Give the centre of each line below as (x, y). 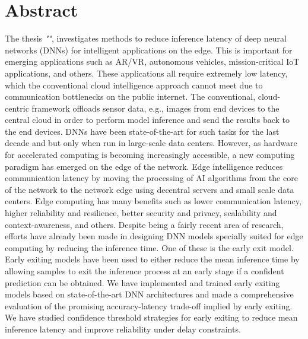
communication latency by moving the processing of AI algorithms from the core (151, 178)
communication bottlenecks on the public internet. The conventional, (130, 96)
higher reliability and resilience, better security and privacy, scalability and (141, 213)
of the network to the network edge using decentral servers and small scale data (150, 189)
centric (17, 108)
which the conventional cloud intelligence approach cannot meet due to (134, 85)
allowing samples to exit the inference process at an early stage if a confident (145, 271)
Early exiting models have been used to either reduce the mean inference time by (152, 259)
